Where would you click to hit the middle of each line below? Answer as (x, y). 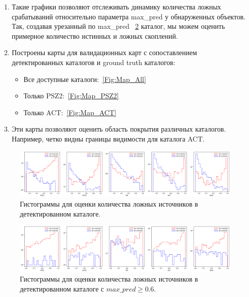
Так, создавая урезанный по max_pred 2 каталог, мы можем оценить (118, 26)
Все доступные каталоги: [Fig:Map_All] (85, 79)
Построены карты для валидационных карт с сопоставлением (104, 52)
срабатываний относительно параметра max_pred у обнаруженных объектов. (128, 16)
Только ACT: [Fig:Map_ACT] (70, 112)
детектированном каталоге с (62, 288)
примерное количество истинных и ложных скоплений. (95, 36)
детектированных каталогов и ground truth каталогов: (93, 62)
